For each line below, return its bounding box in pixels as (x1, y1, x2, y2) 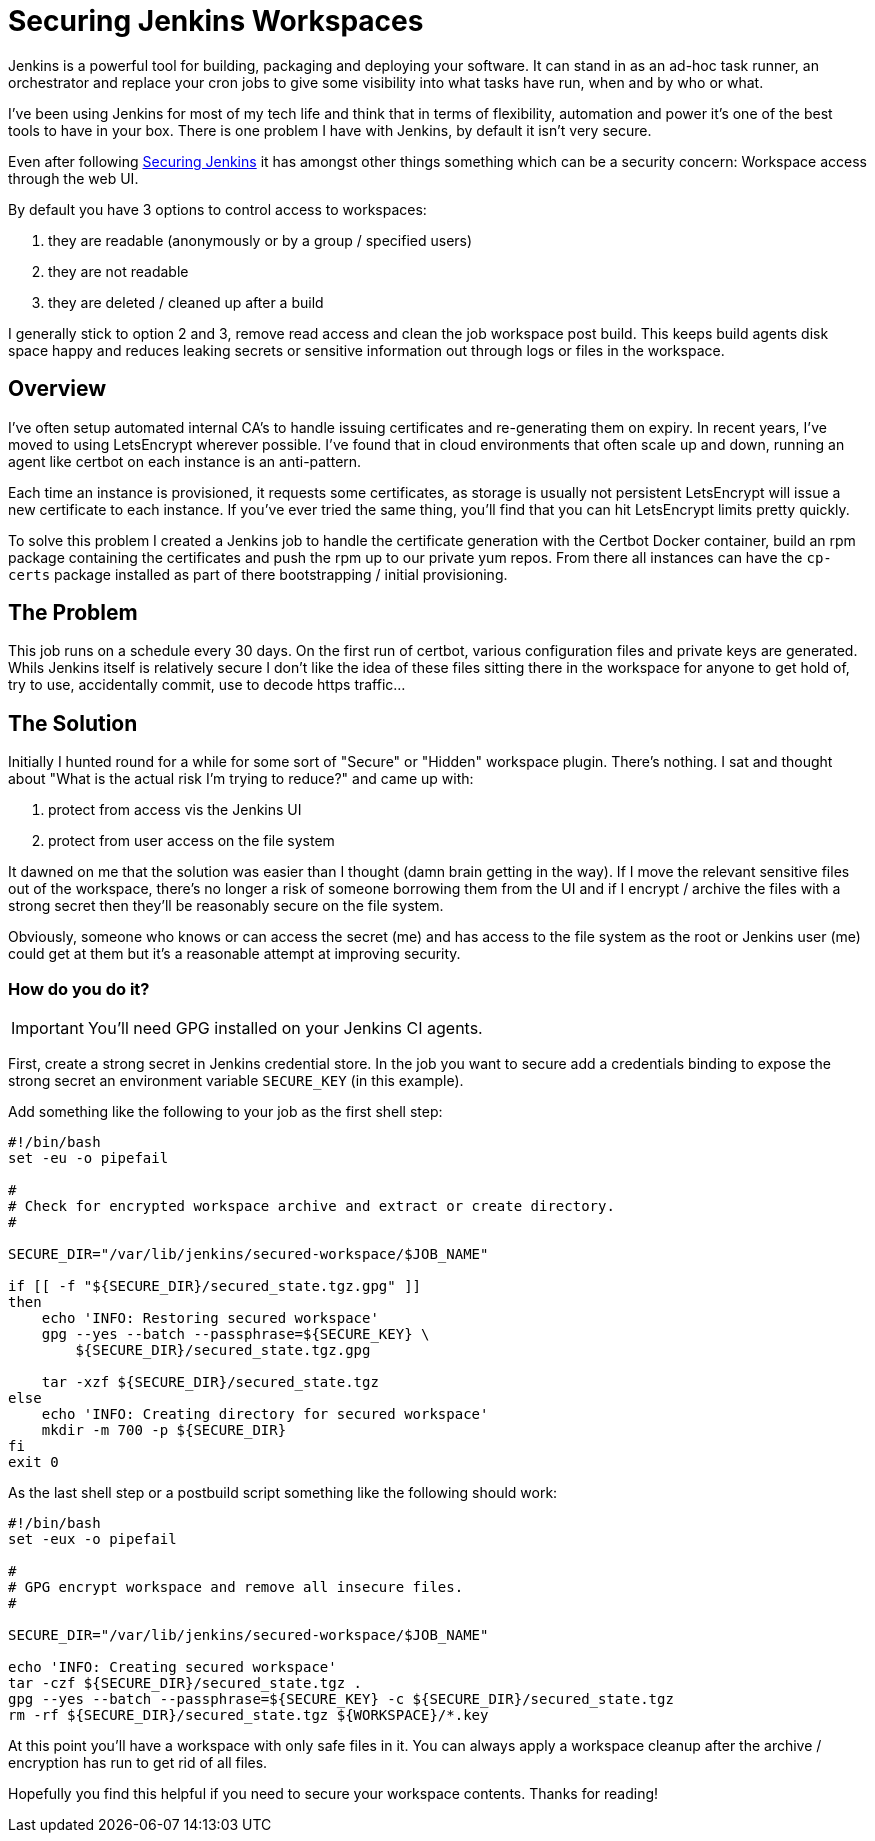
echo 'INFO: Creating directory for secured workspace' (41, 1406, 489, 1423)
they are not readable (48, 262, 189, 280)
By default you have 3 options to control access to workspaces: (8, 200, 427, 218)
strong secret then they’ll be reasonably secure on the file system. (8, 897, 444, 915)
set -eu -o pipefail (8, 1150, 169, 1167)
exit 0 (8, 1454, 59, 1471)
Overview (8, 376, 107, 402)
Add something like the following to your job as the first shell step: (8, 1103, 443, 1121)
